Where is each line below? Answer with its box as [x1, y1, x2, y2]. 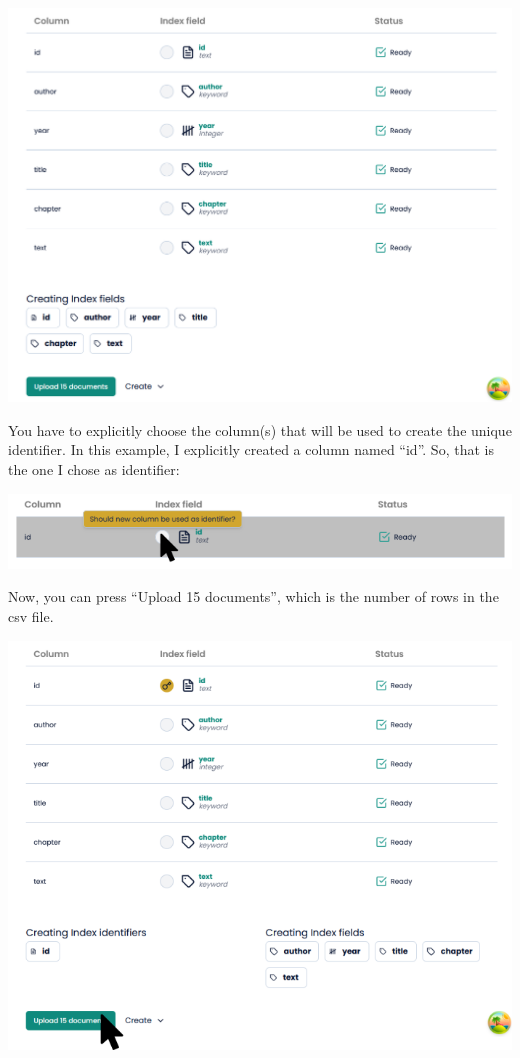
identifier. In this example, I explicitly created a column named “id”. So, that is [8, 439, 494, 460]
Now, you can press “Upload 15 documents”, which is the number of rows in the [8, 586, 499, 607]
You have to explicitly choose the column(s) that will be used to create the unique [8, 419, 512, 440]
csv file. [8, 605, 54, 626]
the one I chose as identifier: [8, 459, 180, 480]
